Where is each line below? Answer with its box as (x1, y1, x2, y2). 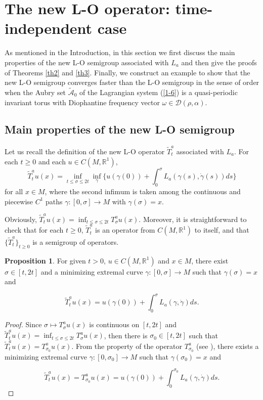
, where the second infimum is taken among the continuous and (45, 186, 241, 196)
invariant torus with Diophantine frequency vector (5, 97, 160, 107)
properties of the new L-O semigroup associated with (5, 57, 169, 67)
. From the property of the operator (71, 340, 183, 351)
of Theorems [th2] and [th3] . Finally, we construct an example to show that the (5, 67, 250, 77)
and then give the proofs (181, 57, 257, 67)
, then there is (104, 330, 148, 340)
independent (5, 18, 93, 38)
